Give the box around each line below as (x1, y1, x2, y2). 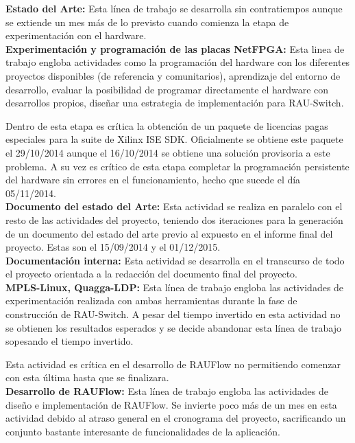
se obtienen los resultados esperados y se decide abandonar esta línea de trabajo (5, 320, 341, 334)
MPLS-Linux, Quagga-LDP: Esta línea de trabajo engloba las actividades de (5, 280, 344, 294)
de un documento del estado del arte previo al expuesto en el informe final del (5, 226, 333, 240)
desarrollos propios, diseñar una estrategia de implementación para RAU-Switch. (5, 95, 344, 110)
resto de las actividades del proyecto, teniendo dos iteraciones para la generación (5, 212, 343, 227)
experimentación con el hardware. (5, 28, 147, 43)
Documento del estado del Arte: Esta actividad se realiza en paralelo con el (5, 199, 343, 214)
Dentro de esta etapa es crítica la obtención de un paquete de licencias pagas (5, 118, 328, 133)
